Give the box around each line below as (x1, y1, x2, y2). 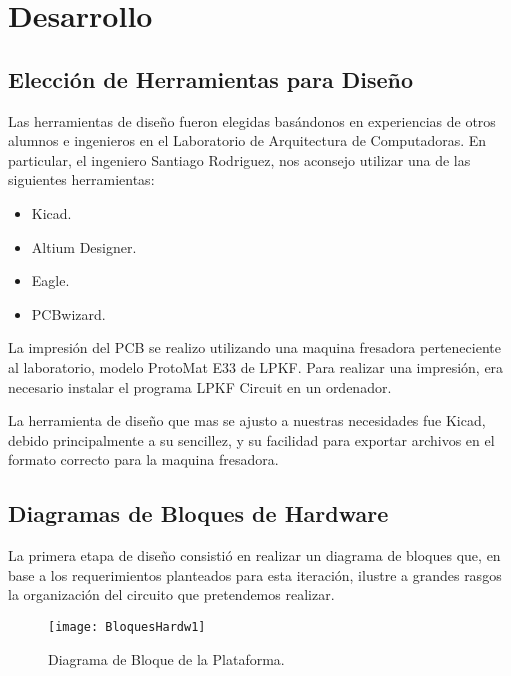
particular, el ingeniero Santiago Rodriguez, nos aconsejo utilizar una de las (8, 149, 471, 170)
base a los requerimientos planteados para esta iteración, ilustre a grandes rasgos (8, 564, 502, 585)
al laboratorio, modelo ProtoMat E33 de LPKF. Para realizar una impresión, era (8, 356, 504, 377)
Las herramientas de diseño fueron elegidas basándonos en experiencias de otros (8, 110, 496, 131)
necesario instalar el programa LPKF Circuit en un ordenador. (8, 376, 392, 397)
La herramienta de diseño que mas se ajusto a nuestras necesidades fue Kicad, (8, 410, 486, 431)
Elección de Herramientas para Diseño (8, 63, 414, 94)
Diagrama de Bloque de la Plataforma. (48, 648, 285, 669)
